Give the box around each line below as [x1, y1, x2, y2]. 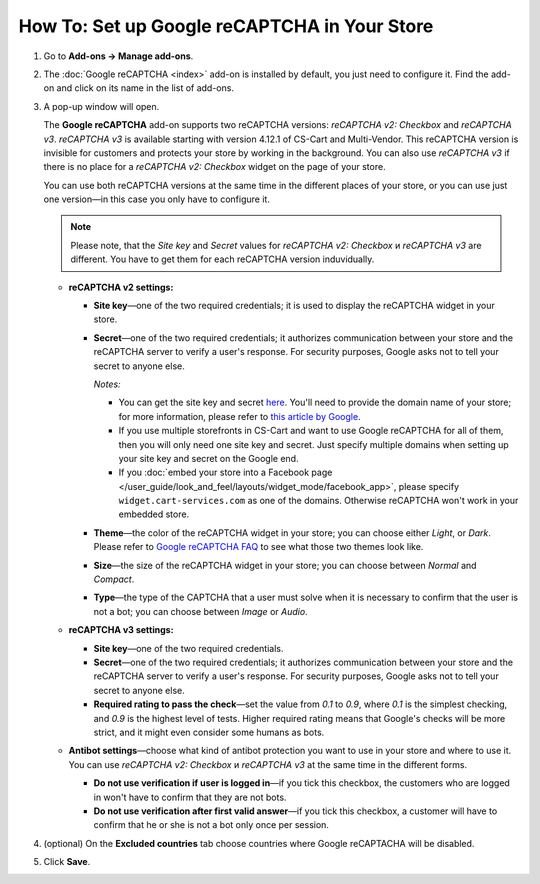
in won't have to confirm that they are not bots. [93, 791, 287, 803]
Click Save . [43, 856, 91, 868]
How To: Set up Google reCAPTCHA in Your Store [18, 15, 434, 37]
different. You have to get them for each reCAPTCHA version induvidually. [70, 253, 375, 265]
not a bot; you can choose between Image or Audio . [93, 605, 309, 617]
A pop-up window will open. [43, 100, 160, 112]
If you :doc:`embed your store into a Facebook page [118, 466, 333, 479]
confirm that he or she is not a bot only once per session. [93, 819, 330, 831]
